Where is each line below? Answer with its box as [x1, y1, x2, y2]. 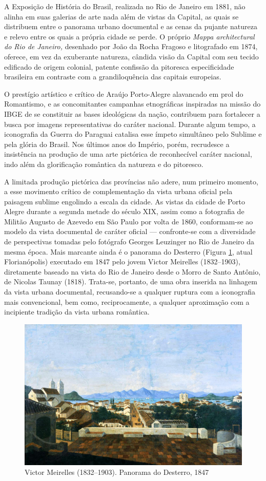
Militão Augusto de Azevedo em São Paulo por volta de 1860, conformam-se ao [4, 216, 253, 226]
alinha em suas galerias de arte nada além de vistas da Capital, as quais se [4, 11, 239, 22]
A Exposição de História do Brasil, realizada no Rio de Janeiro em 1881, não [4, 1, 245, 11]
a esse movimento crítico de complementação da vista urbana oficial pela [4, 186, 233, 197]
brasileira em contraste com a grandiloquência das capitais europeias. [4, 71, 221, 82]
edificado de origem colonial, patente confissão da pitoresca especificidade [4, 61, 234, 72]
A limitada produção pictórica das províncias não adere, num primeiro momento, [4, 176, 258, 186]
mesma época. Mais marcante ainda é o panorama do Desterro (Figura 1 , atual [4, 246, 253, 257]
